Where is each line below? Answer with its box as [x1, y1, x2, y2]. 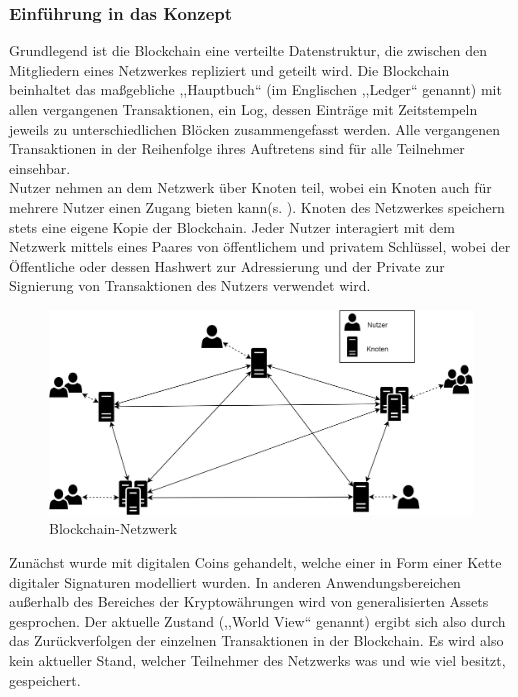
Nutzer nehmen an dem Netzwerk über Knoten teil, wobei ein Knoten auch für [9, 177, 492, 198]
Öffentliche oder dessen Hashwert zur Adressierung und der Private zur [9, 255, 445, 276]
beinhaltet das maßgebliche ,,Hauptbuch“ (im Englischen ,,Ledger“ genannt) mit [9, 79, 502, 100]
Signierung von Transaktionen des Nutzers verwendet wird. [9, 275, 371, 296]
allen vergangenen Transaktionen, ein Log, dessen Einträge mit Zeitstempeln [9, 99, 478, 119]
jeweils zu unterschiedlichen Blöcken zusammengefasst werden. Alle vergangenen [9, 118, 501, 139]
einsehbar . [9, 157, 71, 178]
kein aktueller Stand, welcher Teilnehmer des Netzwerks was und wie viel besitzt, [9, 650, 506, 671]
